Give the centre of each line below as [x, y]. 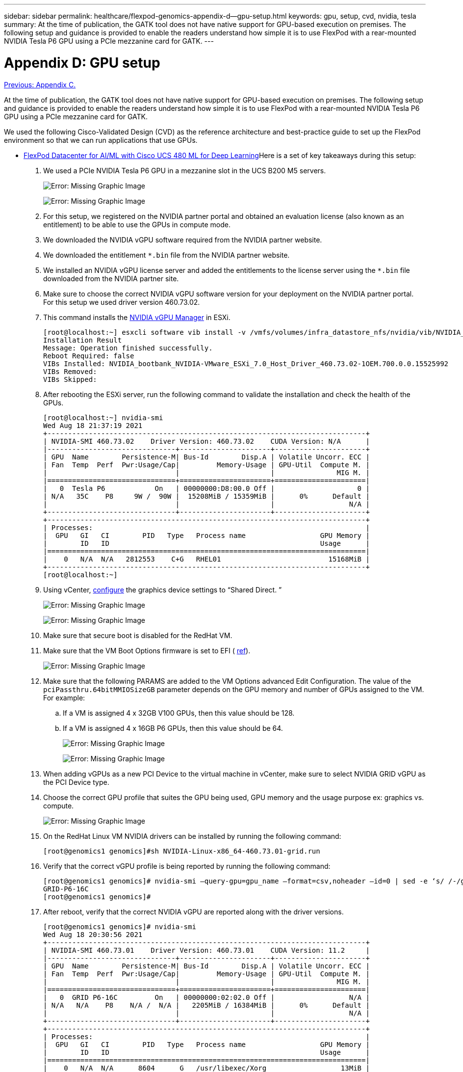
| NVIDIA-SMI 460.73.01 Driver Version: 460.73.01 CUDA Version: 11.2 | [206, 950]
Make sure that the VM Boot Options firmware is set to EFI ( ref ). [147, 650]
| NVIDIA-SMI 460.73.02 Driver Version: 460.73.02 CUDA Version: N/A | [206, 441]
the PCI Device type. [76, 782]
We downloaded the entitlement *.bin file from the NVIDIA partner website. [167, 255]
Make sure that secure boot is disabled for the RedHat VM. [138, 635]
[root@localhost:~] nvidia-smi [103, 417]
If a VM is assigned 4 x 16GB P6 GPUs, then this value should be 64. [173, 728]
